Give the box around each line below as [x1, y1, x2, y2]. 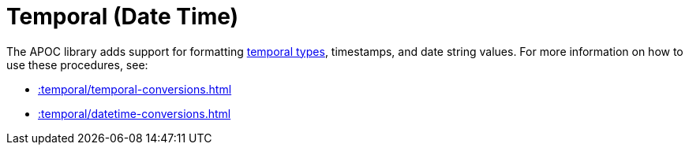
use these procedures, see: [6, 57, 148, 72]
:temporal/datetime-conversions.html [38, 106, 231, 120]
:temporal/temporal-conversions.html [38, 82, 232, 96]
